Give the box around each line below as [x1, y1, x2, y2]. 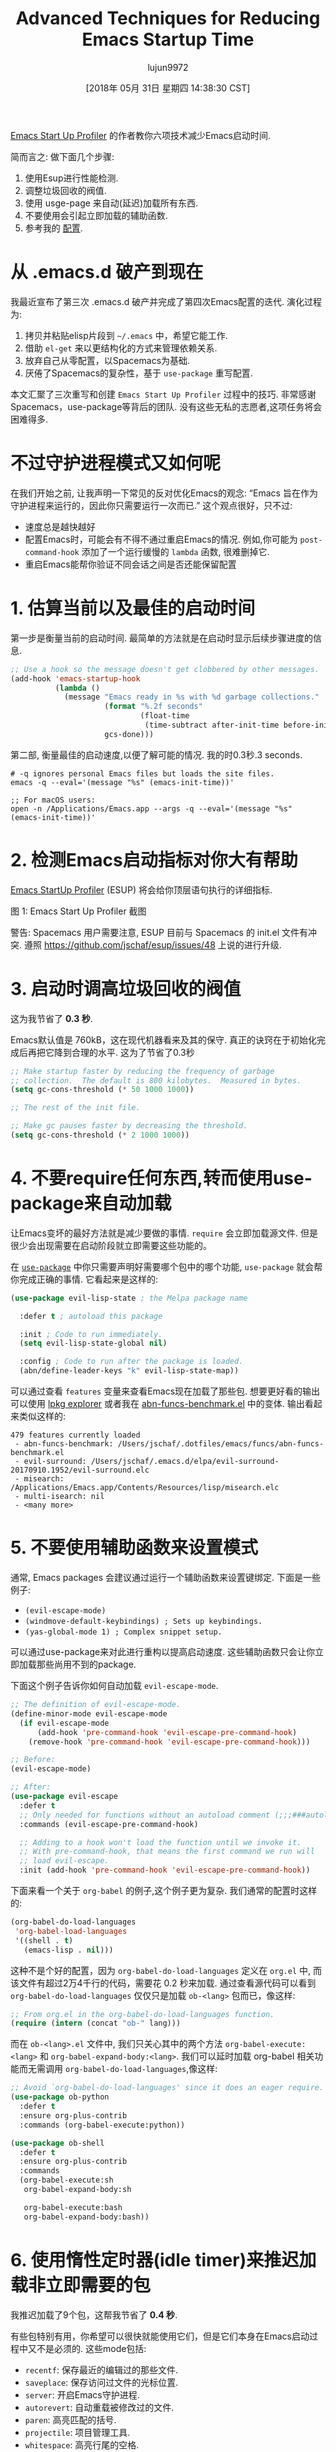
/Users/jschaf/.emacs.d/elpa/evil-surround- [90, 1457, 280, 1467]
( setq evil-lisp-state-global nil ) [19, 1338, 168, 1349]
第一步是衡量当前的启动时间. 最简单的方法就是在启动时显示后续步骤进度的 [10, 632, 313, 644]
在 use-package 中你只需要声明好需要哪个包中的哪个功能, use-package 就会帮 [10, 1260, 323, 1272]
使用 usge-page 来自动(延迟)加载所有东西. [24, 197, 199, 209]
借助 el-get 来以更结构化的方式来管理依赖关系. [24, 342, 218, 354]
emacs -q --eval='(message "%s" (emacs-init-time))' [10, 777, 235, 787]
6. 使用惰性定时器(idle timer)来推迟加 [10, 2248, 317, 2271]
